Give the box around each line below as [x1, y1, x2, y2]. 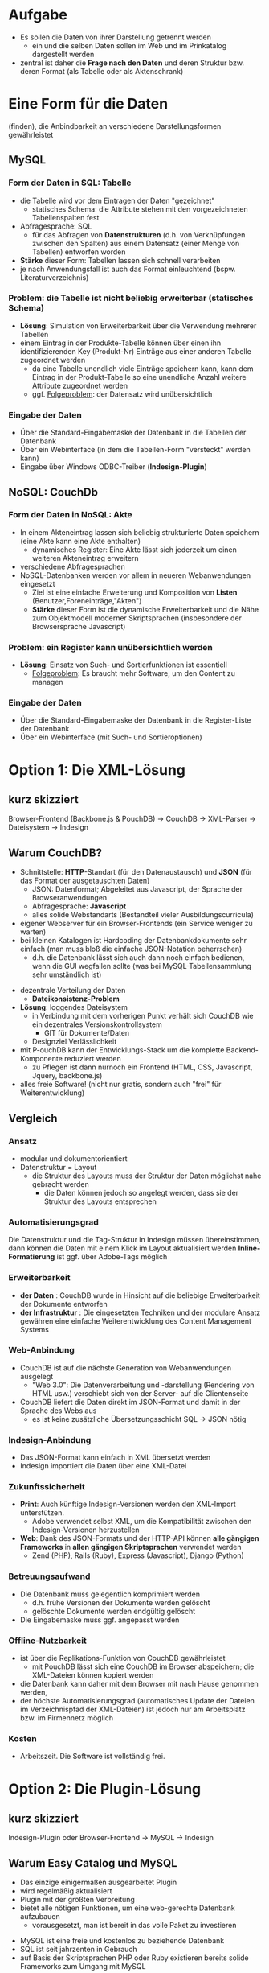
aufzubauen [19, 1912, 60, 1922]
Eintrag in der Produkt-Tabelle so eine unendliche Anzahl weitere [31, 372, 247, 381]
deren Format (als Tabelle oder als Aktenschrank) [19, 66, 184, 76]
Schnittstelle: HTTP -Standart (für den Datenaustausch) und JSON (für [19, 867, 253, 877]
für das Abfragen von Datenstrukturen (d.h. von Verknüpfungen [31, 229, 246, 239]
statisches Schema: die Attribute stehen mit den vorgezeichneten [31, 204, 248, 214]
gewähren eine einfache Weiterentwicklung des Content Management [19, 1316, 251, 1325]
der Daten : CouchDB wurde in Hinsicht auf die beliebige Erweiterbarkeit [19, 1290, 261, 1300]
